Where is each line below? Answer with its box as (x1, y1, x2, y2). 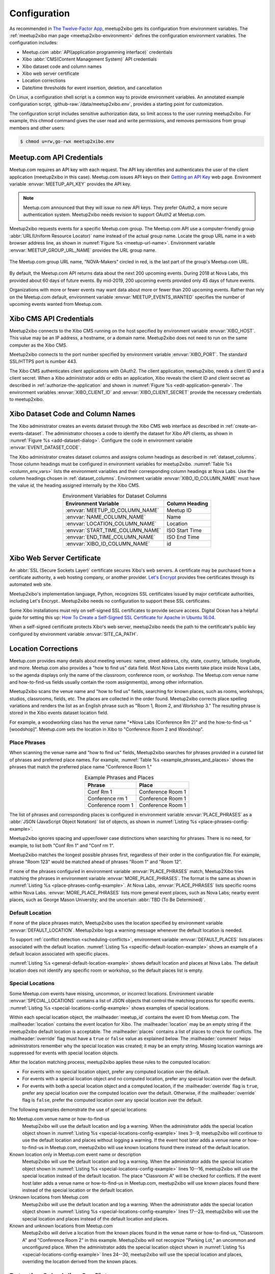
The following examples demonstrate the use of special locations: (9, 1106, 148, 1112)
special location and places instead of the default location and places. (22, 1215, 169, 1222)
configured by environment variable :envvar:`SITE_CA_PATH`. (9, 631, 139, 637)
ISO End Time (166, 534, 200, 541)
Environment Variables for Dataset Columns (62, 492, 168, 499)
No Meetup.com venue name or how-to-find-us (9, 1116, 109, 1122)
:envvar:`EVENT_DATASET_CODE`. (9, 444, 81, 450)
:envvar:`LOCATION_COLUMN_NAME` (65, 520, 157, 527)
